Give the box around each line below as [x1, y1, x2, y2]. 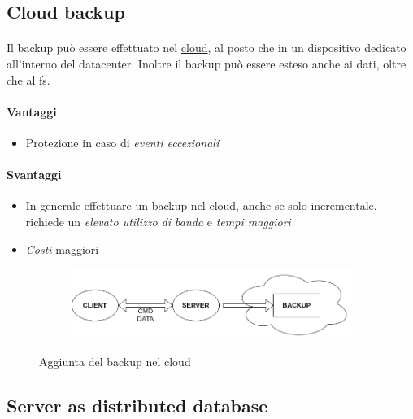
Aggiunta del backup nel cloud [39, 353, 191, 370]
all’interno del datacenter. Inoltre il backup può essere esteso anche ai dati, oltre [7, 55, 406, 72]
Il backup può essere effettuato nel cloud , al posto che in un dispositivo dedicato [7, 39, 406, 56]
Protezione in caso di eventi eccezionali [25, 133, 220, 151]
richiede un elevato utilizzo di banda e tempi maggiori [25, 212, 291, 229]
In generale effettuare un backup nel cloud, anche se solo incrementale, [25, 197, 377, 214]
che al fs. [7, 71, 50, 88]
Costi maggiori [25, 240, 99, 257]
